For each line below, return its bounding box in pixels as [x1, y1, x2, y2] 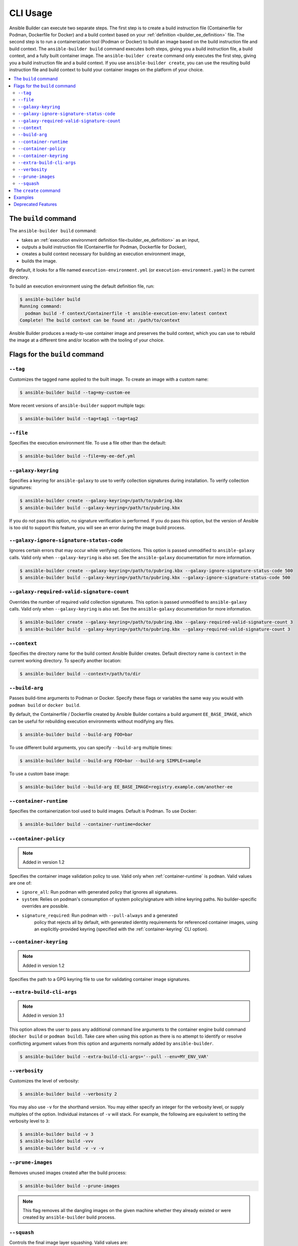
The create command [13, 187, 61, 193]
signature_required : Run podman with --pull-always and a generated [21, 912, 178, 918]
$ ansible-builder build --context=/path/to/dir [19, 671, 141, 676]
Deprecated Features [13, 201, 57, 207]
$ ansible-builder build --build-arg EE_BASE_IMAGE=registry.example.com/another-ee [19, 784, 233, 789]
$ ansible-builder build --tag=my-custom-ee [19, 389, 131, 395]
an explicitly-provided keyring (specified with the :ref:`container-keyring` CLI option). [34, 926, 209, 932]
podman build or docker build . [9, 702, 81, 708]
